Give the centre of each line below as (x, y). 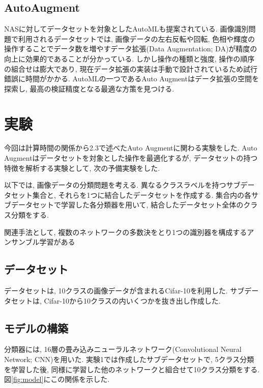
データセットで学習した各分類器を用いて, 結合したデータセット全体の (127, 205)
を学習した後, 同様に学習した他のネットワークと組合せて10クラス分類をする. (132, 369)
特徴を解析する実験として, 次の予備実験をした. (82, 168)
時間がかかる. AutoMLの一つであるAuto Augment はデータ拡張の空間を (142, 79)
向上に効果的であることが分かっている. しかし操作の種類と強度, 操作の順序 (129, 58)
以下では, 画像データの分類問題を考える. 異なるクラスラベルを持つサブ (122, 185)
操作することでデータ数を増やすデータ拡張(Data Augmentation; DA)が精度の (131, 49)
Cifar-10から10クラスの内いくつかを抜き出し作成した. (132, 300)
